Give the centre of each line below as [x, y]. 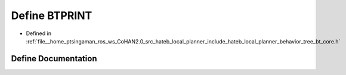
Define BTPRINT [52, 15]
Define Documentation [54, 59]
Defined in [39, 33]
